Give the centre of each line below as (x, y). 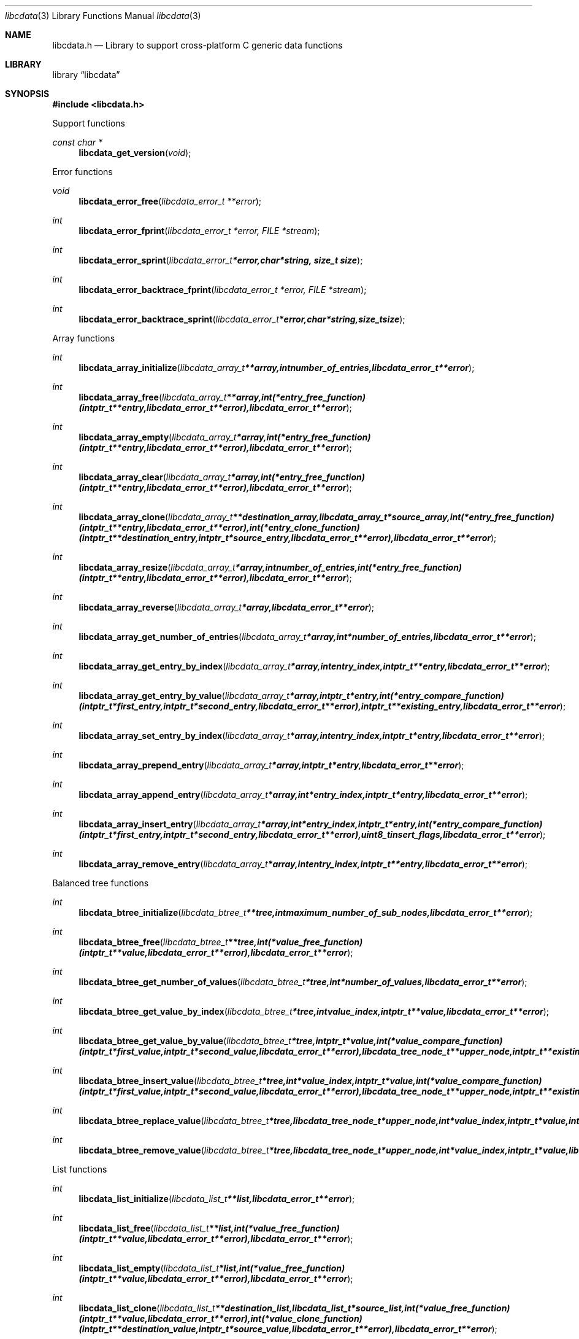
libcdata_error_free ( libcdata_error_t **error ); (170, 201)
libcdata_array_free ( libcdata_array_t (153, 397)
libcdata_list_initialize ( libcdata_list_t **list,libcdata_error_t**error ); (217, 1199)
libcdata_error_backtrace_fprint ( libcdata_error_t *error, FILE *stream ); (223, 290)
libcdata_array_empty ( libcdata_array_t (158, 437)
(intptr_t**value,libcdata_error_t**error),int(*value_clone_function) (220, 1318)
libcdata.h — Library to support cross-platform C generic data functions (197, 45)
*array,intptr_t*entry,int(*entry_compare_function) (397, 696)
